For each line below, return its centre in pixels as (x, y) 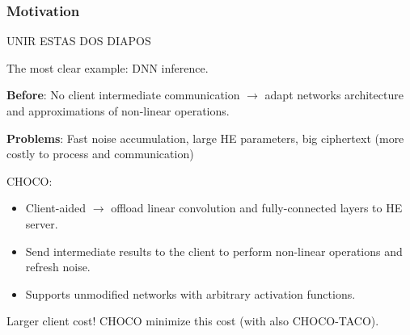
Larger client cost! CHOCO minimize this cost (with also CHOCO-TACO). (193, 321)
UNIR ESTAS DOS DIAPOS (79, 41)
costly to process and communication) (100, 154)
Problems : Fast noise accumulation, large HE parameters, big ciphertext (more (205, 138)
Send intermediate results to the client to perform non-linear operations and (214, 251)
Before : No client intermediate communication (123, 95)
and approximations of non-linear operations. (118, 111)
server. (42, 223)
